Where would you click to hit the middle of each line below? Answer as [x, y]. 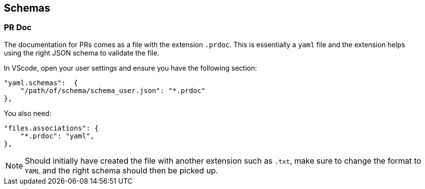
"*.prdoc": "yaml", [57, 136]
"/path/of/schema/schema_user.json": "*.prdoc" [113, 90]
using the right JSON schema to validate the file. [82, 53]
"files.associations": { [51, 128]
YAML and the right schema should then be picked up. [121, 170]
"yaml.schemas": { [41, 83]
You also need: [28, 113]
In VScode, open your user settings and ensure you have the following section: [131, 68]
